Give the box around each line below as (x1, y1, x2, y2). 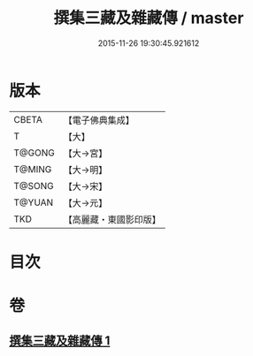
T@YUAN (13, 196, 54, 208)
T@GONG (13, 147, 55, 159)
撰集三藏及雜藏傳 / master (53, 8, 244, 28)
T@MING (13, 163, 52, 175)
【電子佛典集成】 (63, 114, 134, 126)
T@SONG (13, 179, 55, 192)
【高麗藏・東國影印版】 (63, 213, 161, 225)
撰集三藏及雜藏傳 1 (9, 333, 111, 349)
